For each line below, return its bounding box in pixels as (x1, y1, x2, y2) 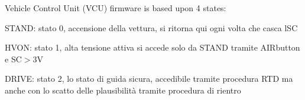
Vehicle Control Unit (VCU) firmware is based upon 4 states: (5, 2, 226, 14)
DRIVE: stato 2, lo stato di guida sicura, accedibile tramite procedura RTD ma (5, 72, 293, 85)
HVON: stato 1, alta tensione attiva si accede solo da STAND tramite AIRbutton (5, 41, 300, 54)
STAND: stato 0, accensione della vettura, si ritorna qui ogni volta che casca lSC (5, 21, 298, 34)
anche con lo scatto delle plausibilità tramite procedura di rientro (5, 84, 241, 96)
